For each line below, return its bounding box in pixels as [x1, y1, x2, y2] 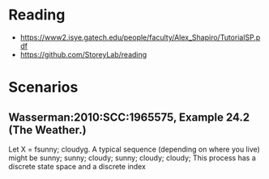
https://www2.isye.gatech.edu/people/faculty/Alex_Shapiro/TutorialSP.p [19, 32, 261, 42]
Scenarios [8, 79, 79, 96]
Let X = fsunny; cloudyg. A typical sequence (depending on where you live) [8, 144, 261, 154]
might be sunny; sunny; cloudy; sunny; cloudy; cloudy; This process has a [8, 152, 257, 163]
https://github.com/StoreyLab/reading [19, 49, 147, 59]
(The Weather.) [8, 123, 87, 137]
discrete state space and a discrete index [8, 161, 146, 171]
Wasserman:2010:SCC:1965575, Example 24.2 [8, 110, 250, 124]
